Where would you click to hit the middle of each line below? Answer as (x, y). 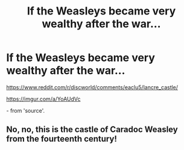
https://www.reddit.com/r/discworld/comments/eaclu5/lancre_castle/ (92, 87)
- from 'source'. (26, 110)
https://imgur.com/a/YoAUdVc (43, 99)
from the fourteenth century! (62, 139)
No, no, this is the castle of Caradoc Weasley (92, 130)
